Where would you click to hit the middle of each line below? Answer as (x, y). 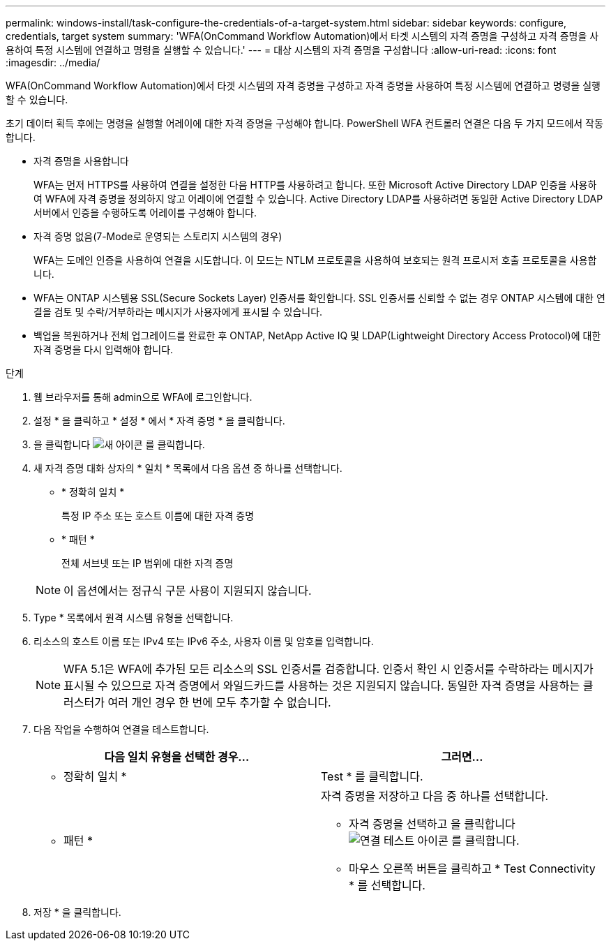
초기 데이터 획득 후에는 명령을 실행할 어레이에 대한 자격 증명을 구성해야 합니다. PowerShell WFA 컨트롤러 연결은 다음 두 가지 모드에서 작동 (304, 123)
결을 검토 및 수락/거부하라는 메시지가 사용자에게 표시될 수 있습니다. (178, 312)
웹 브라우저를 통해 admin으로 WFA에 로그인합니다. (143, 397)
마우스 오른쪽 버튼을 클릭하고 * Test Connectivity (472, 869)
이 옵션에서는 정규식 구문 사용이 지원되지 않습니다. (188, 591)
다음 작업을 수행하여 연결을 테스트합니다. (121, 729)
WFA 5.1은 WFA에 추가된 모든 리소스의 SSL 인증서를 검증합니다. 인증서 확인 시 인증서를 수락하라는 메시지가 (329, 669)
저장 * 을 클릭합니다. (77, 912)
